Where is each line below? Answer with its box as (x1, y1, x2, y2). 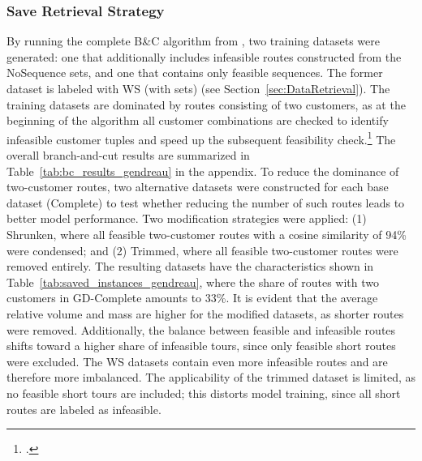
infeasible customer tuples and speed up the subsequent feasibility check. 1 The (6, 128, 396, 147)
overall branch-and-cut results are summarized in (6, 147, 250, 164)
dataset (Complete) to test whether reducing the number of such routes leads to (6, 194, 405, 211)
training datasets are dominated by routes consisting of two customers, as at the (6, 96, 406, 113)
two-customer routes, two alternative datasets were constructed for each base (6, 178, 389, 195)
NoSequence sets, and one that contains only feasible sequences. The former (6, 64, 383, 81)
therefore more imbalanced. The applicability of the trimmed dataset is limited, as (6, 369, 416, 386)
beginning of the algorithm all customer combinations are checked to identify (6, 112, 389, 129)
